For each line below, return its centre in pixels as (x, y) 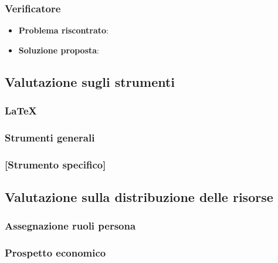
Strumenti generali (50, 137)
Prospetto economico (55, 253)
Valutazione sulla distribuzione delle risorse (139, 197)
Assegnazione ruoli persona (70, 226)
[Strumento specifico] (55, 164)
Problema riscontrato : (63, 30)
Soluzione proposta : (59, 50)
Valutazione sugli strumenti (90, 81)
